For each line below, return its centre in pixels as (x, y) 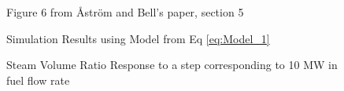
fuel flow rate (38, 80)
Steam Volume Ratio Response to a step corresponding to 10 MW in (172, 65)
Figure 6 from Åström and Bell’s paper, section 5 (125, 12)
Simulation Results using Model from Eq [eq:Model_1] (138, 38)
